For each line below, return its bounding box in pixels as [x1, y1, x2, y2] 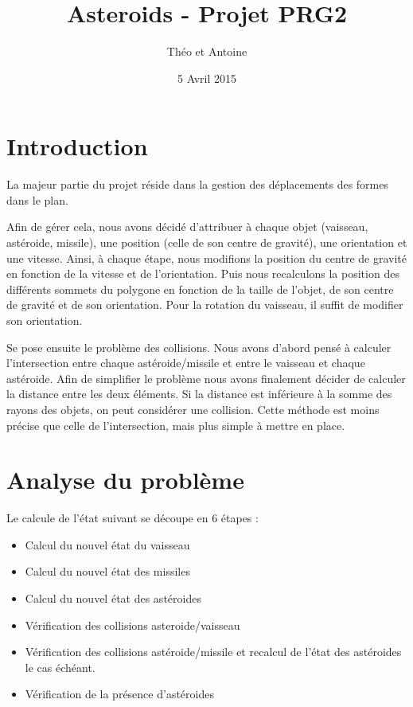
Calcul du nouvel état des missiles [25, 563, 190, 580]
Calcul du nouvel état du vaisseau [25, 536, 190, 553]
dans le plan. [6, 191, 68, 208]
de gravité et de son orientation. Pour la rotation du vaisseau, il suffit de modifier [6, 296, 403, 313]
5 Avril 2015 [177, 69, 236, 86]
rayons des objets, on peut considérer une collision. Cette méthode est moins [6, 400, 380, 417]
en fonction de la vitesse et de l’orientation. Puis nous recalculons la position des [6, 265, 399, 282]
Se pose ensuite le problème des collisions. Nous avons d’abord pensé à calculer [6, 338, 392, 355]
